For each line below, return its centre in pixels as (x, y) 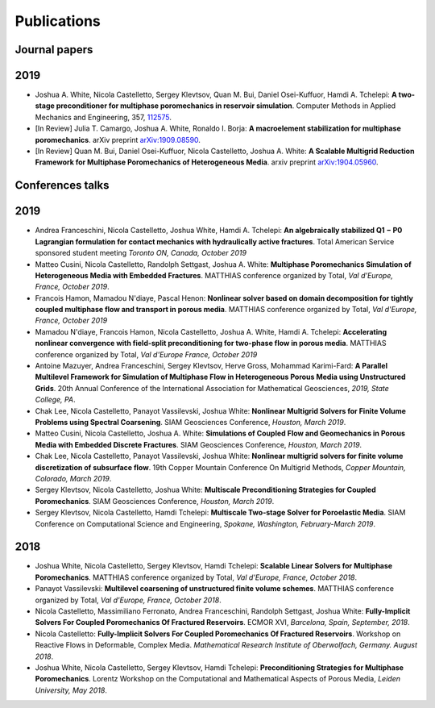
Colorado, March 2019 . (73, 478)
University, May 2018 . (71, 690)
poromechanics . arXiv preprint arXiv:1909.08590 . (118, 140)
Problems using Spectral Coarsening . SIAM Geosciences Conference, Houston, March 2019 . (191, 422)
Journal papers (54, 50)
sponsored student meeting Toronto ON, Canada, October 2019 (141, 253)
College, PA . (55, 400)
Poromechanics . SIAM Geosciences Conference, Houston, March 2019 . (155, 501)
